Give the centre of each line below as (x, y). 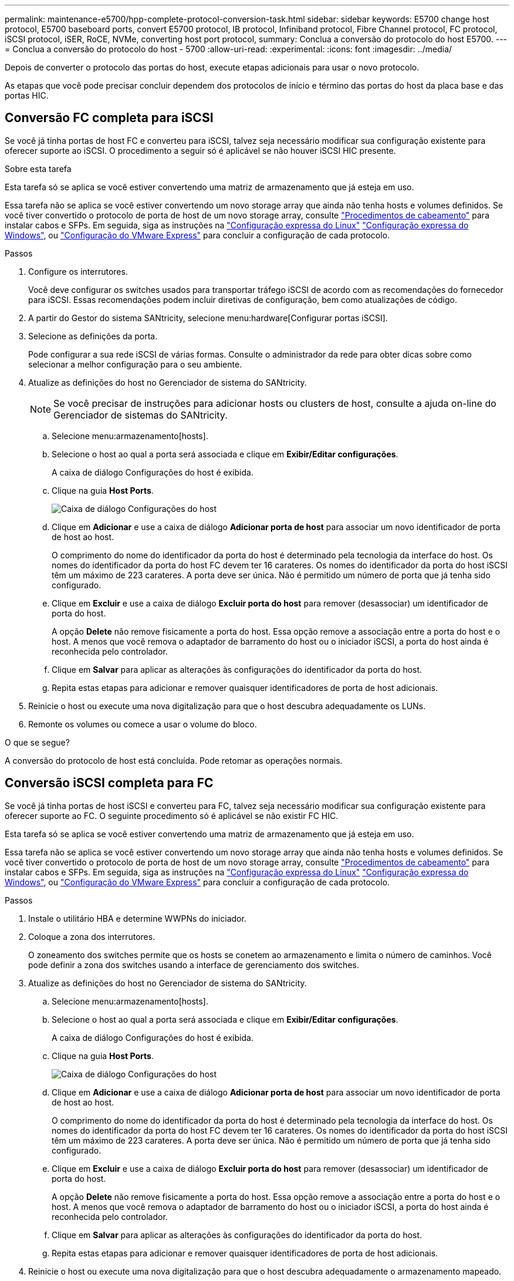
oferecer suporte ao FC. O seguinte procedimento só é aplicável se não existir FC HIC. (172, 815)
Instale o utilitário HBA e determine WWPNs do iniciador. (137, 918)
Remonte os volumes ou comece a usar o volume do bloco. (143, 724)
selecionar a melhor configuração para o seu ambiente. (135, 364)
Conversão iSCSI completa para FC (109, 783)
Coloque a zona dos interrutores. (92, 936)
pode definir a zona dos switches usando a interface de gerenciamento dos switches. (194, 965)
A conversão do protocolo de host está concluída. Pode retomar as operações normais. (174, 760)
